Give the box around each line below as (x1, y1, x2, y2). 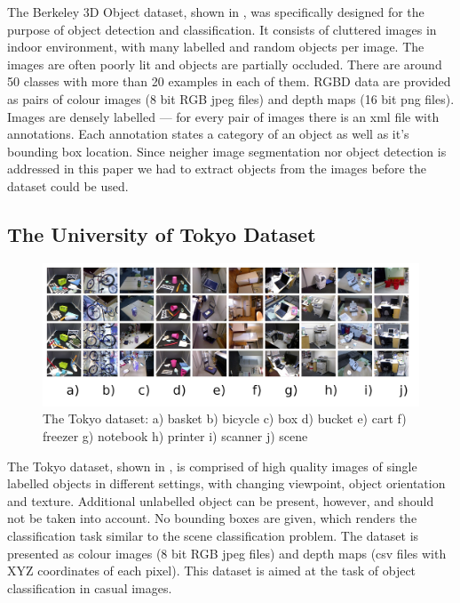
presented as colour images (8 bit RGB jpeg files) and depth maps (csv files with (7, 543, 447, 562)
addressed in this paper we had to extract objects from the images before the (7, 159, 426, 178)
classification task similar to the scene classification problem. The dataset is (7, 526, 419, 544)
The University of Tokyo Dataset (7, 220, 316, 247)
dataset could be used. (7, 176, 129, 195)
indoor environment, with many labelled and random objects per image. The (7, 37, 424, 56)
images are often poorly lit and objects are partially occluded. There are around (7, 54, 442, 73)
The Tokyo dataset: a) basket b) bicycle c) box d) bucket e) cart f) (43, 409, 407, 428)
